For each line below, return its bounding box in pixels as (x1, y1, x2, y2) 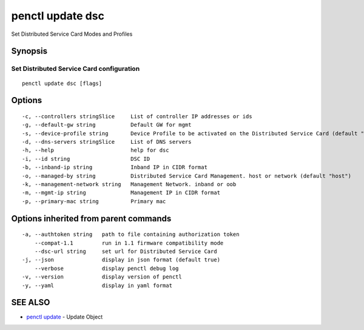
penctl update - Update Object (26, 313, 103, 321)
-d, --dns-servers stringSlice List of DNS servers (22, 138, 192, 146)
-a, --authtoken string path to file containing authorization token (22, 231, 240, 238)
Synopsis (11, 46, 48, 56)
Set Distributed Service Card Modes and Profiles (11, 30, 133, 38)
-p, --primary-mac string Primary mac (22, 198, 166, 204)
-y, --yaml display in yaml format (22, 282, 173, 289)
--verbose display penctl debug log (34, 264, 179, 272)
